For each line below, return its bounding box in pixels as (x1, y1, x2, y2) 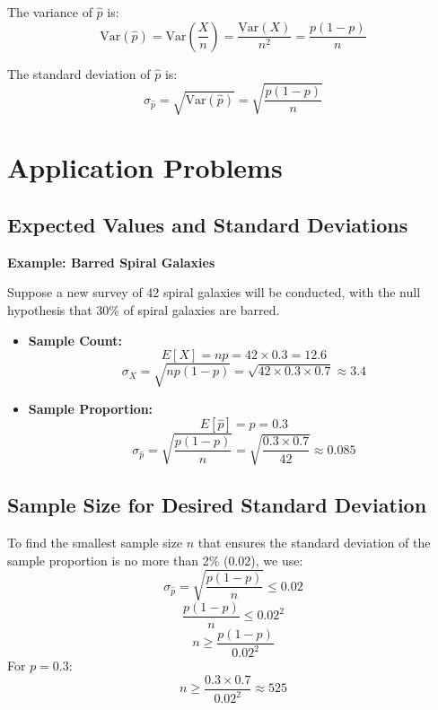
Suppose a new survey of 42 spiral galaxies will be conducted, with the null (7, 283, 421, 302)
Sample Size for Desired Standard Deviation (7, 491, 427, 519)
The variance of (7, 3, 92, 21)
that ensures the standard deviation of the (197, 533, 431, 552)
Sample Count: (28, 330, 122, 349)
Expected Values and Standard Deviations (7, 210, 408, 238)
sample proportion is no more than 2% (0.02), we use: (7, 550, 303, 569)
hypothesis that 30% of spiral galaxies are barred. (7, 300, 280, 319)
